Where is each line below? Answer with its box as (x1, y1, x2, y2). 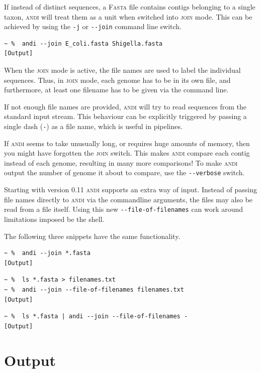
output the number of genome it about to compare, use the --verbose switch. (4, 167, 245, 178)
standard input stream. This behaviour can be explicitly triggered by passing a (4, 111, 247, 121)
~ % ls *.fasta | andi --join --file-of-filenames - (4, 313, 188, 320)
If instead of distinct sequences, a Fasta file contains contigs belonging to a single (4, 2, 255, 12)
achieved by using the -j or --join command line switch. (4, 21, 182, 32)
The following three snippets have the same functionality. (4, 230, 181, 241)
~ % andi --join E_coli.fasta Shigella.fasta (4, 40, 162, 47)
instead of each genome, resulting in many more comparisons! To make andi (4, 157, 238, 168)
